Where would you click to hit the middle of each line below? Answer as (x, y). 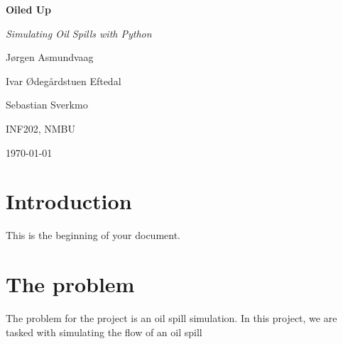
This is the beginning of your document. (93, 235)
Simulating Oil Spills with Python (79, 33)
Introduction (69, 201)
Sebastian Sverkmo (47, 105)
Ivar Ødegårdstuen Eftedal (64, 81)
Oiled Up (29, 9)
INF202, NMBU (40, 128)
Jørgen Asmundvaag (50, 57)
